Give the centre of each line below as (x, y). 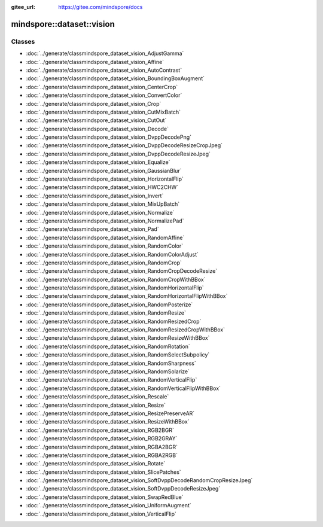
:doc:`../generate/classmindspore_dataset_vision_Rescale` (97, 397)
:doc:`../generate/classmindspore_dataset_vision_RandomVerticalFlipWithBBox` (124, 388)
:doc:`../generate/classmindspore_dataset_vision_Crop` (94, 103)
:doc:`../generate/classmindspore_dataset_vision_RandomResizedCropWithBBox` (126, 330)
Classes (23, 41)
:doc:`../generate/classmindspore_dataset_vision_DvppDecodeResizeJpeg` (118, 154)
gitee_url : (23, 7)
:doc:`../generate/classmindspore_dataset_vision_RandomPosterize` (109, 304)
